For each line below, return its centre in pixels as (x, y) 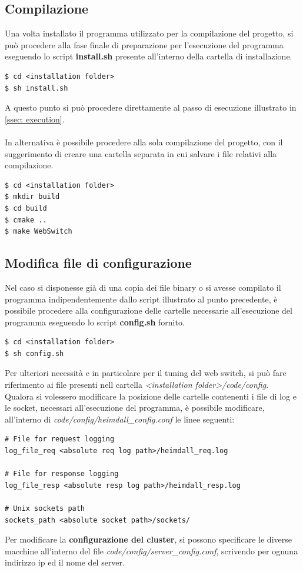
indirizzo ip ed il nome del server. (65, 562)
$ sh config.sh (34, 353)
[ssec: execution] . (35, 119)
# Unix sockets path (45, 508)
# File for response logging (62, 474)
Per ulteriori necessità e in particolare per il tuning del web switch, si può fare (146, 373)
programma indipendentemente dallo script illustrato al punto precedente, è (141, 299)
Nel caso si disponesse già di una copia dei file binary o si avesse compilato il (143, 287)
